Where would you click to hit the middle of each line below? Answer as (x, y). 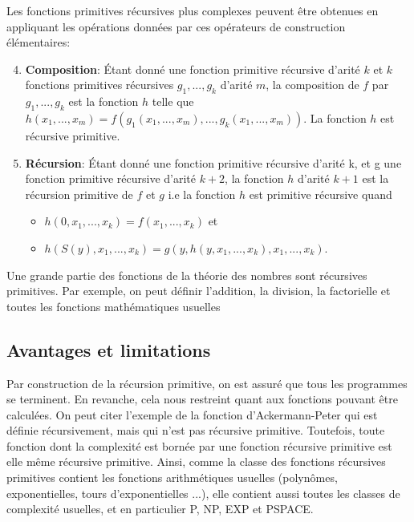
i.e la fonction (202, 194)
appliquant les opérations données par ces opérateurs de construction (176, 26)
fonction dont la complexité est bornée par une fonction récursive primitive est (199, 445)
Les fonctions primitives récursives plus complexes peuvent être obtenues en (193, 10)
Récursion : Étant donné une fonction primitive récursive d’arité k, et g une (213, 162)
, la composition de (313, 85)
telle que (173, 101)
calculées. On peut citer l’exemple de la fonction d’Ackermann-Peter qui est (192, 414)
